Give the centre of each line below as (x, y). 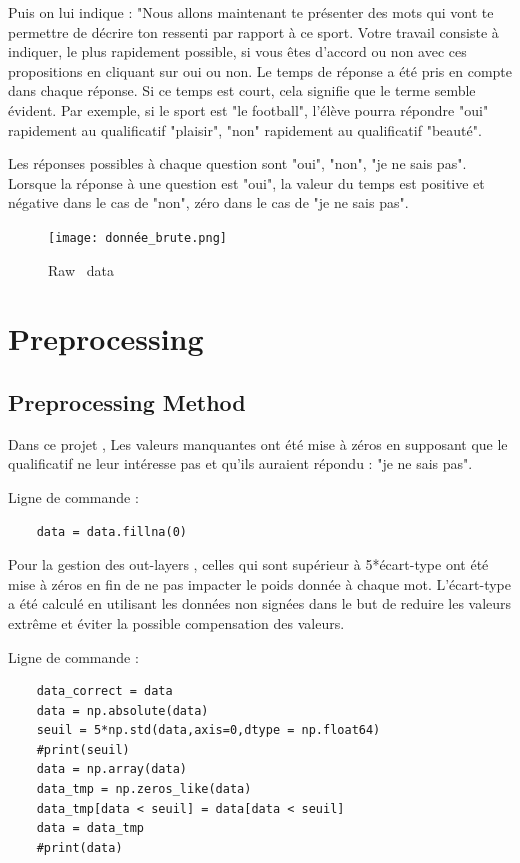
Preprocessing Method (127, 401)
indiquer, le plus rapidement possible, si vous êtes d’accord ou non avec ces (237, 51)
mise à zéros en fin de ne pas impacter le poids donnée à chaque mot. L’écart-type (259, 583)
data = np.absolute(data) (122, 710)
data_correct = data (104, 691)
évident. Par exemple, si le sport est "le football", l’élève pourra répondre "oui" (248, 109)
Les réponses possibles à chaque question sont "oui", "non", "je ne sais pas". (237, 163)
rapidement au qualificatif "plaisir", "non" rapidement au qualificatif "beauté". (245, 129)
